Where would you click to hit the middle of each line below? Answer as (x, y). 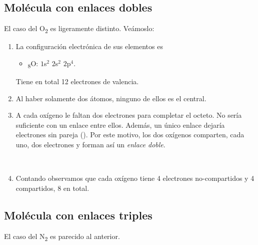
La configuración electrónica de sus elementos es (89, 46)
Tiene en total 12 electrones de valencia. (77, 81)
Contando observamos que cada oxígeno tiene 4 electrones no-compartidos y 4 (135, 178)
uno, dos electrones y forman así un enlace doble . (90, 145)
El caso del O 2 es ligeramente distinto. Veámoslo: (79, 29)
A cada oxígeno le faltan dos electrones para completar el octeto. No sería (129, 115)
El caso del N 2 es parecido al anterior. (62, 236)
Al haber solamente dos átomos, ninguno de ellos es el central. (111, 98)
